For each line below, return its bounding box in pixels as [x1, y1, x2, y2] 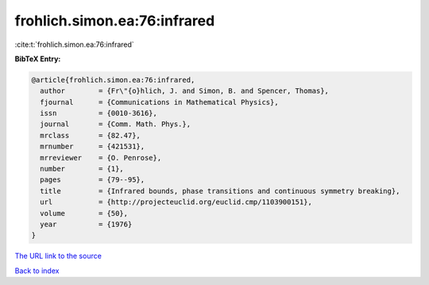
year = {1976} [40, 220, 133, 229]
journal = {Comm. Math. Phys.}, [40, 120, 191, 129]
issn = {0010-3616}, [40, 109, 158, 118]
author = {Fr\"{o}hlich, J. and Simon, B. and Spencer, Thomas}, [40, 87, 330, 95]
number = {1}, [40, 164, 125, 174]
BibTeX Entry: [14, 54, 61, 64]
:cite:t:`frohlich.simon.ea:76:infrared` [14, 40, 134, 49]
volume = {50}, [40, 209, 129, 218]
